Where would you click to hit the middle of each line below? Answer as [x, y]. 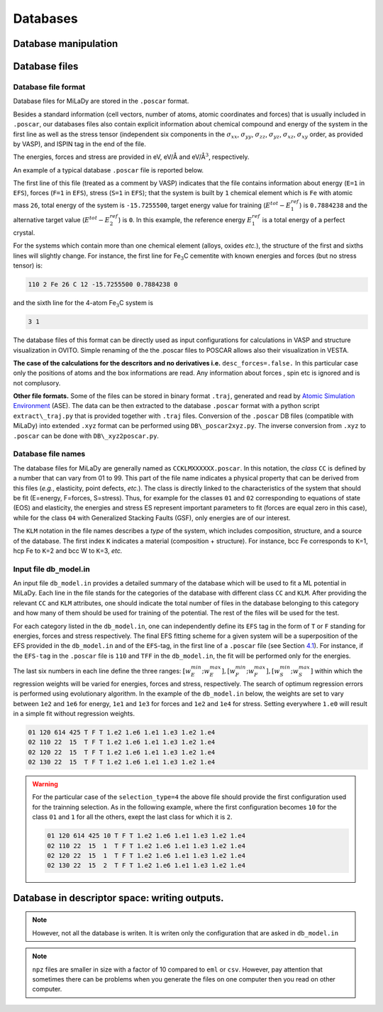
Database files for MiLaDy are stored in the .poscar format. [101, 101]
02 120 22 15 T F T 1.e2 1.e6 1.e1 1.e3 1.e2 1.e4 [122, 752]
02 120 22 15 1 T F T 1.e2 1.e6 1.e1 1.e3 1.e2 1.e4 [146, 856]
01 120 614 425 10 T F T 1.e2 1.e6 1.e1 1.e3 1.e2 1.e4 [146, 836]
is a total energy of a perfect [304, 220]
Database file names [49, 454]
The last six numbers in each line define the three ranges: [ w [102, 671]
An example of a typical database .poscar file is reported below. [109, 170]
